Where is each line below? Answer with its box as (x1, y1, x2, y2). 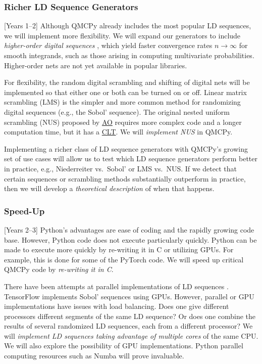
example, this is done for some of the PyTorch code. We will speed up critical (4, 254, 244, 264)
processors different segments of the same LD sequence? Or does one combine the (4, 310, 256, 321)
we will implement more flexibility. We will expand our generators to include (4, 30, 241, 40)
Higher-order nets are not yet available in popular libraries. (4, 60, 187, 70)
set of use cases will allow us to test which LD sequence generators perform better (4, 153, 257, 164)
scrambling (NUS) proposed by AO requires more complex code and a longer (4, 116, 242, 127)
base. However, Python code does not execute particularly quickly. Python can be (4, 234, 257, 245)
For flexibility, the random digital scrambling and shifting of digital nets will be (4, 77, 250, 87)
